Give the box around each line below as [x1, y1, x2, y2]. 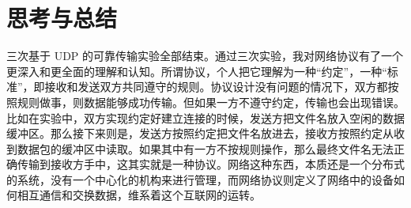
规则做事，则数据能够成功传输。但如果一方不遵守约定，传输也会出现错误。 [17, 93, 405, 110]
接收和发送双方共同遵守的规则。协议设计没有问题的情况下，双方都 [44, 78, 388, 95]
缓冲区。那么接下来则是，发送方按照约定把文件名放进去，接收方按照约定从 [6, 125, 394, 142]
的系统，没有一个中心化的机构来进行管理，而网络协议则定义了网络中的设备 [6, 171, 394, 187]
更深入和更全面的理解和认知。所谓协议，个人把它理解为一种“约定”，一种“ [6, 62, 387, 79]
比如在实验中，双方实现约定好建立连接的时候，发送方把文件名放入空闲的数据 [6, 109, 405, 126]
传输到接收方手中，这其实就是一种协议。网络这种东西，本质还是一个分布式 [17, 156, 405, 172]
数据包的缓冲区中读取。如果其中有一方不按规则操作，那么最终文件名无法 [17, 140, 394, 157]
